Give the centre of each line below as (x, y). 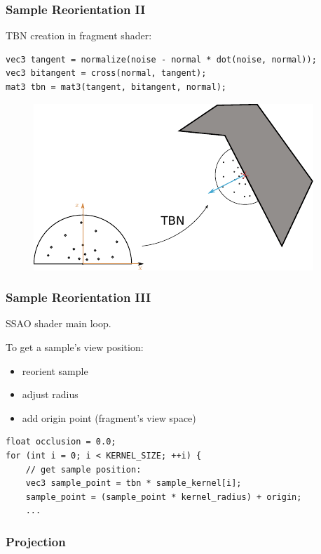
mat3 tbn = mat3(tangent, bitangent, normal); (116, 87)
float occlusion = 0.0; (61, 442)
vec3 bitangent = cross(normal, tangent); (106, 73)
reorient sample (55, 370)
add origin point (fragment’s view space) (109, 417)
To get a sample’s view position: (75, 347)
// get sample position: (83, 469)
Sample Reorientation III (78, 297)
